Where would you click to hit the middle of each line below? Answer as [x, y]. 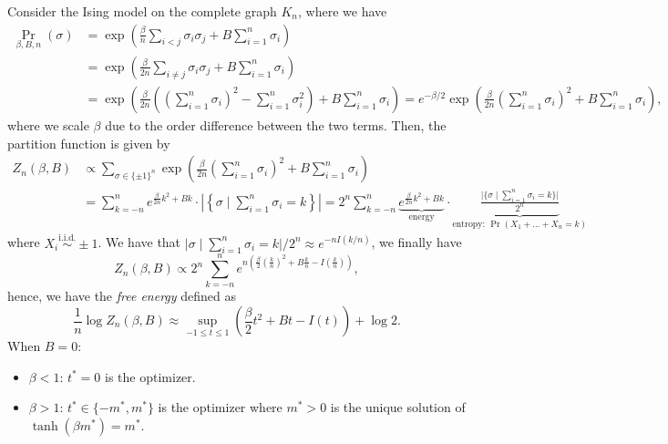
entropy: [469, 224]
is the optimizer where [220, 407]
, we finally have [416, 242]
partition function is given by [89, 143]
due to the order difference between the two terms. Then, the [276, 124]
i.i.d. [67, 237]
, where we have [343, 11]
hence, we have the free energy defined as [122, 296]
